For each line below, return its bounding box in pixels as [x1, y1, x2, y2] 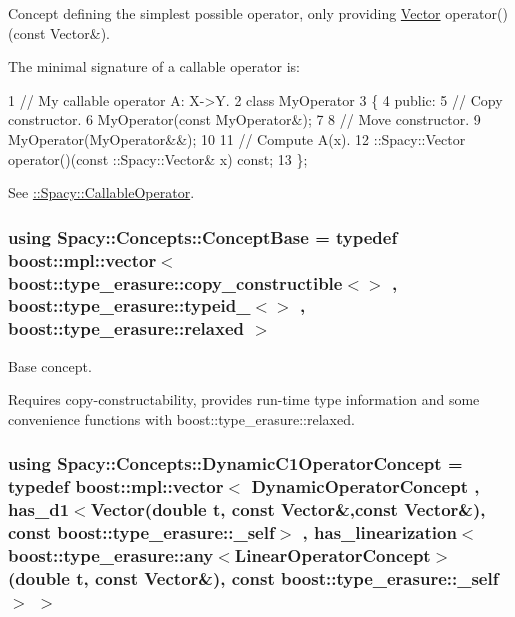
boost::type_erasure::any [8, 543, 214, 568]
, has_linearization [302, 520, 457, 545]
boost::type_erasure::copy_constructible [8, 270, 343, 295]
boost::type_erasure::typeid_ [8, 293, 251, 318]
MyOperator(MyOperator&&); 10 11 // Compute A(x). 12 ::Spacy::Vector [8, 128, 466, 149]
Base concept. [8, 355, 92, 376]
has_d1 [8, 497, 70, 522]
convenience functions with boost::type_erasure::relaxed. [8, 408, 355, 429]
